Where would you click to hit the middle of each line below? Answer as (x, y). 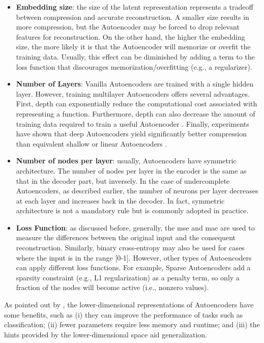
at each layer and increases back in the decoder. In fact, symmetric (120, 200)
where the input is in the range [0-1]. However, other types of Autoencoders (134, 257)
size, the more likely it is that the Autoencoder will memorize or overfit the (133, 47)
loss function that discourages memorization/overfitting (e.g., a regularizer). (134, 66)
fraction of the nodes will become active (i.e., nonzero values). (112, 287)
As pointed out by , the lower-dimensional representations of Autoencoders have (129, 305)
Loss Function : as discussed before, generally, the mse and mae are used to (135, 227)
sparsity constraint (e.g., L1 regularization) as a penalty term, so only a (128, 277)
